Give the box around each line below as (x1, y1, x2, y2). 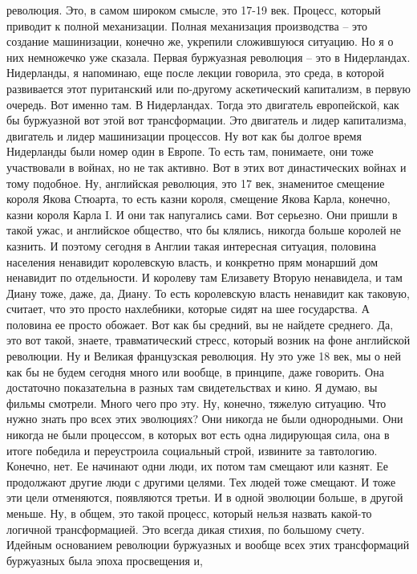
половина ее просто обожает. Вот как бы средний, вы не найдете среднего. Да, (6, 315, 394, 332)
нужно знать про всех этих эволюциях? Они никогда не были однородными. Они (6, 410, 403, 427)
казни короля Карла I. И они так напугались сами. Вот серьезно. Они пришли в (6, 206, 398, 222)
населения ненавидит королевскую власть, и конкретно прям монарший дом (6, 253, 379, 270)
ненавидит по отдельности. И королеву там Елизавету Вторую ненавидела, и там (6, 269, 403, 286)
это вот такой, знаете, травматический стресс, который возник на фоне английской (6, 332, 411, 348)
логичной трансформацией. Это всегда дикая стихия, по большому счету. (6, 520, 365, 537)
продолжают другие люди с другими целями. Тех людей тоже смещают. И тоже (6, 473, 396, 490)
